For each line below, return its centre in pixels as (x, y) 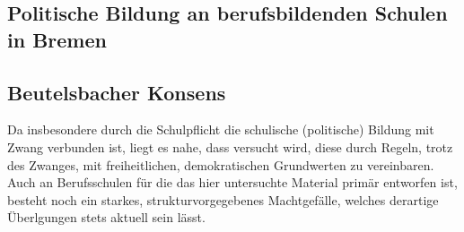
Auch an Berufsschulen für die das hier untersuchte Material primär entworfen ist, (232, 182)
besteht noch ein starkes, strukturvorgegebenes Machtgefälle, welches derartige (223, 199)
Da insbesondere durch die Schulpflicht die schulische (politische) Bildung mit (221, 129)
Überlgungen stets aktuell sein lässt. (106, 217)
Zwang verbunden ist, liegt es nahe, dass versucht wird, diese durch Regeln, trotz (230, 146)
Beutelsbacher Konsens (117, 92)
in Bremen (57, 39)
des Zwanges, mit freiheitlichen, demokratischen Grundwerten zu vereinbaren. (221, 164)
